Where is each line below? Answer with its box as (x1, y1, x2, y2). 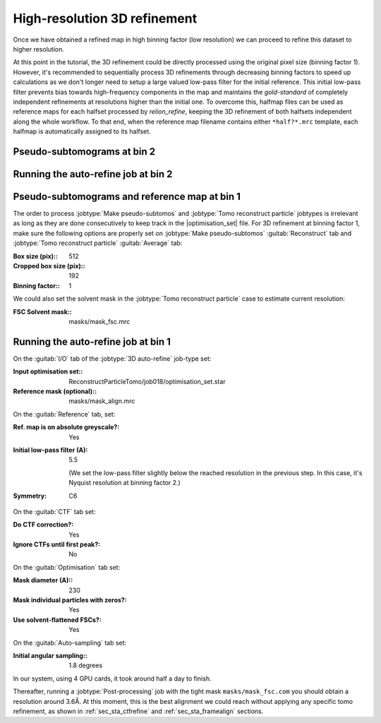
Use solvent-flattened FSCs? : (13, 615, 102, 624)
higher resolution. (13, 44, 65, 53)
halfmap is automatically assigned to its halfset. (13, 127, 151, 136)
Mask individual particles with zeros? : (13, 596, 127, 604)
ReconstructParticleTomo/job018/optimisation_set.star (68, 377, 226, 386)
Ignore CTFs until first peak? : (13, 540, 101, 549)
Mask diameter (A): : (13, 576, 73, 585)
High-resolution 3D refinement (13, 11, 198, 26)
